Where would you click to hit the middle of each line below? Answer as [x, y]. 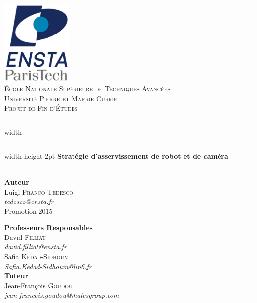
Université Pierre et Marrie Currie [61, 98]
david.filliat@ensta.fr [36, 247]
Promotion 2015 [29, 211]
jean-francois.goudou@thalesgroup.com [62, 295]
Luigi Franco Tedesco [39, 191]
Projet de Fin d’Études [41, 108]
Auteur [17, 182]
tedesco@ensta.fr [29, 201]
